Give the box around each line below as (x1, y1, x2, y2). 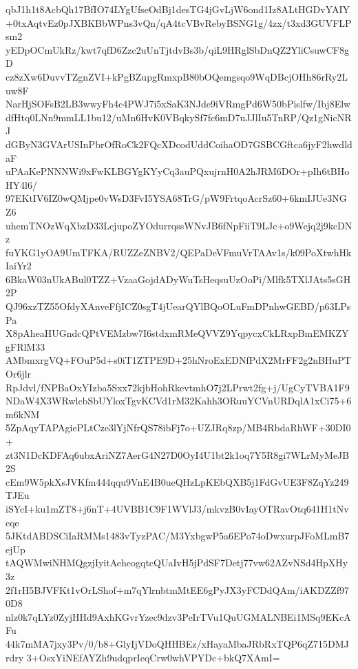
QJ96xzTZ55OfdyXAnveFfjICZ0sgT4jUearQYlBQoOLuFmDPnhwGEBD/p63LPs (6, 299, 351, 313)
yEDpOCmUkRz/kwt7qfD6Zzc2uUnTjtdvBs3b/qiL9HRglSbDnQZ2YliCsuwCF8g (6, 42, 349, 56)
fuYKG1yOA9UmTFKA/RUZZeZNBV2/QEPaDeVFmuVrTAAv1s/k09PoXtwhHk (6, 245, 352, 259)
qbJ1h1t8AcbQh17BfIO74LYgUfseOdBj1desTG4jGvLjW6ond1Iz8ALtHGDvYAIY (6, 2, 350, 16)
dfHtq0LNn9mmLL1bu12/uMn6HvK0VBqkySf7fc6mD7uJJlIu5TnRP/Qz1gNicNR (6, 110, 352, 124)
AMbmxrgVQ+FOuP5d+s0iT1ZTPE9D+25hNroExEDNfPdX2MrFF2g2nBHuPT (6, 353, 351, 367)
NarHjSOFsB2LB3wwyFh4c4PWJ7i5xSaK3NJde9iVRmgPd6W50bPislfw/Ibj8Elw (6, 96, 351, 111)
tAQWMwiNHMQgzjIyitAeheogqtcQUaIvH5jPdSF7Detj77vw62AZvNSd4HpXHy (6, 555, 348, 570)
